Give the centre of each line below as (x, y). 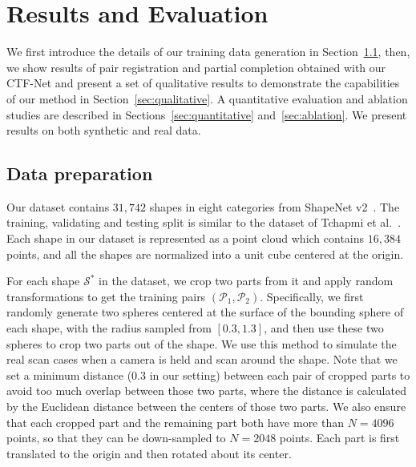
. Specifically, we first (312, 296)
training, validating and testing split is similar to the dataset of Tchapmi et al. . (204, 222)
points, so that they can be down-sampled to (116, 438)
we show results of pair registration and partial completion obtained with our (196, 67)
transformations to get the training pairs (106, 296)
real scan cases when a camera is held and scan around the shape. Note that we (202, 359)
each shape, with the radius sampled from (109, 328)
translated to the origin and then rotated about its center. (149, 453)
